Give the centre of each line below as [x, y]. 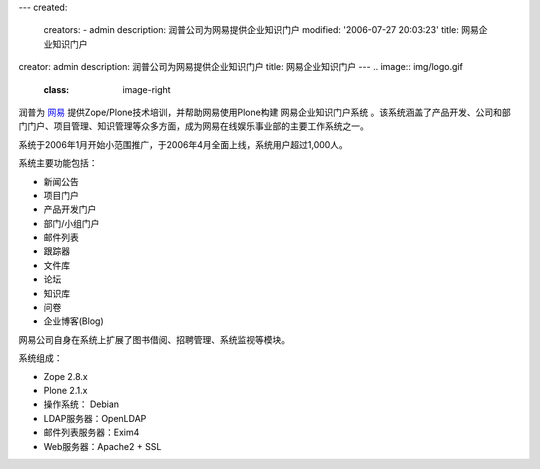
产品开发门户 [70, 209]
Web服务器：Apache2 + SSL [102, 446]
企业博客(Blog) [73, 321]
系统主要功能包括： [58, 163]
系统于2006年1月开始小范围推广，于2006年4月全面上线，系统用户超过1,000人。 [183, 144]
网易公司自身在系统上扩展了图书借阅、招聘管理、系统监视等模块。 [154, 339]
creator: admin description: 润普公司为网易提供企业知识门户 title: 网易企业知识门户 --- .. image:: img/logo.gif [241, 67]
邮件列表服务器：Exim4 [91, 432]
